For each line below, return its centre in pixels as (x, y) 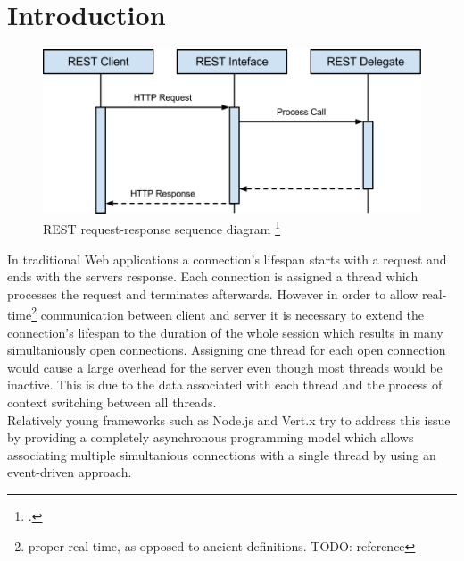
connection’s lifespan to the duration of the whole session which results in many (225, 332)
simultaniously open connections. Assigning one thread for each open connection (227, 350)
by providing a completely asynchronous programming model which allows (211, 437)
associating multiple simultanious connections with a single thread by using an (222, 454)
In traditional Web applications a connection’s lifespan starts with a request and (227, 259)
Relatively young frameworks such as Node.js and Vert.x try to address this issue (229, 419)
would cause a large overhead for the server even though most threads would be (225, 367)
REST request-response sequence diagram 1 (162, 227)
